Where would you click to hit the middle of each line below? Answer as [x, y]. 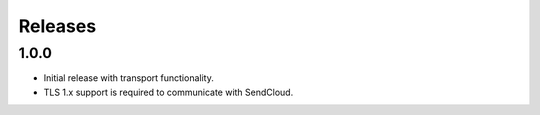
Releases [57, 26]
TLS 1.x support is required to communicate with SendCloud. [168, 92]
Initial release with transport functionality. [128, 78]
